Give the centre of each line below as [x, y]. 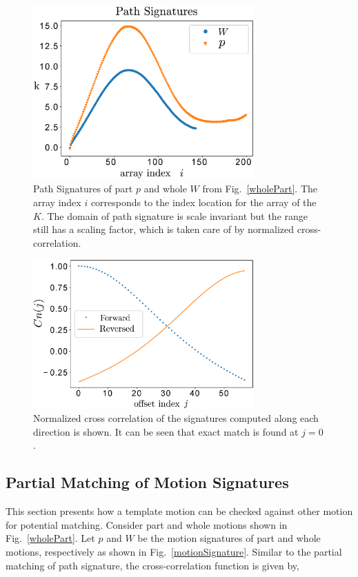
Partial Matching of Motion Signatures [147, 482]
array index [57, 202]
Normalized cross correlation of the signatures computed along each [176, 418]
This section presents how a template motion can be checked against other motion [179, 511]
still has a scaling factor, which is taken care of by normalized [164, 229]
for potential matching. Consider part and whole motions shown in [147, 524]
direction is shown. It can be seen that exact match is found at [166, 431]
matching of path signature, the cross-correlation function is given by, [152, 565]
